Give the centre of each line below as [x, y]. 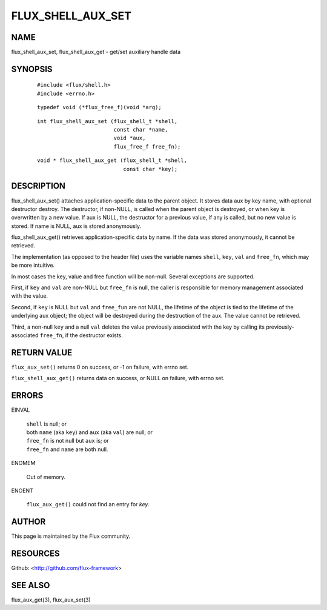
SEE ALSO [31, 585]
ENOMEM [23, 463]
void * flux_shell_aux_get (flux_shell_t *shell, [112, 160]
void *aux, [130, 138]
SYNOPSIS [32, 69]
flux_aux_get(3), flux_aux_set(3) [51, 600]
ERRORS [27, 396]
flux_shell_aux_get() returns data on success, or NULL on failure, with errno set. [118, 378]
